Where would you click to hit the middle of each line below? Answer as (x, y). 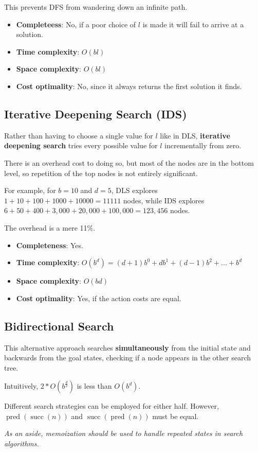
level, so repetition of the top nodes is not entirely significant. (101, 173)
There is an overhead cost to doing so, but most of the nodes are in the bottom (129, 162)
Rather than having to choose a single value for (79, 135)
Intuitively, (21, 386)
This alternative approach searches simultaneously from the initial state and (127, 347)
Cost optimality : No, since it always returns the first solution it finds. (129, 86)
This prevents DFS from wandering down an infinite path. (96, 7)
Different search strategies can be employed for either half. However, (112, 406)
